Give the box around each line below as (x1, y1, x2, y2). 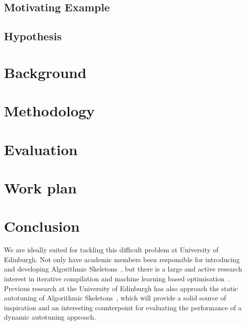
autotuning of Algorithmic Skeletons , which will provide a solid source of (4, 293, 226, 303)
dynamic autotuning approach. (4, 312, 96, 322)
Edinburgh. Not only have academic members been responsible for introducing (4, 254, 240, 264)
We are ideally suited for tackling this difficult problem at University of (4, 244, 219, 255)
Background (4, 62, 87, 82)
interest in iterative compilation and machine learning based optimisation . (4, 273, 230, 283)
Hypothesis (4, 28, 62, 44)
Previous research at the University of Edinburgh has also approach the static (4, 283, 238, 293)
